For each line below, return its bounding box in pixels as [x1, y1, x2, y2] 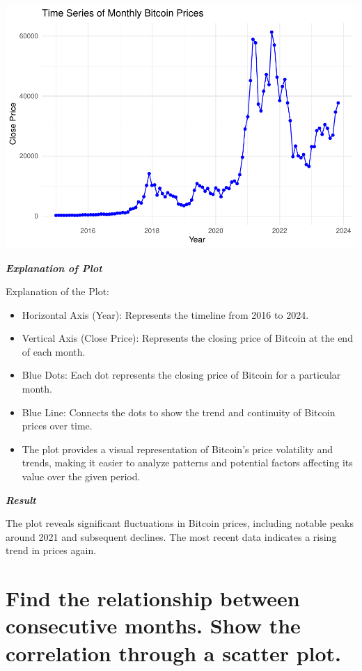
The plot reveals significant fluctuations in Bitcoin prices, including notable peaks [6, 516, 354, 530]
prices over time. [22, 418, 93, 433]
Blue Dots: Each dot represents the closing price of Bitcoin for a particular [22, 368, 341, 382]
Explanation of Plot [6, 260, 102, 275]
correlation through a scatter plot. [6, 638, 342, 667]
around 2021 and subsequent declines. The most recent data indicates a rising [6, 529, 337, 544]
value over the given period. [22, 469, 141, 484]
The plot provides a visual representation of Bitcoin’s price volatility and [22, 441, 333, 456]
